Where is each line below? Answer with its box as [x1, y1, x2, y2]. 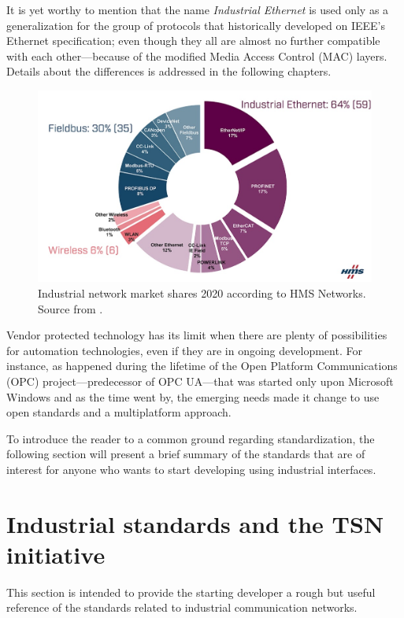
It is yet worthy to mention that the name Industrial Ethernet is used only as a [6, 2, 389, 17]
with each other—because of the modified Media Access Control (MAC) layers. [6, 47, 387, 64]
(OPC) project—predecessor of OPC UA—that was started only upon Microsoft [6, 373, 394, 389]
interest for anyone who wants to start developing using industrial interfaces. [6, 461, 376, 477]
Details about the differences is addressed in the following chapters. [6, 63, 332, 80]
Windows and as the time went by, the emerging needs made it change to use [6, 388, 380, 405]
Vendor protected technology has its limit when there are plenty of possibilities [6, 327, 387, 343]
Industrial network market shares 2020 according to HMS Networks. [38, 285, 366, 302]
